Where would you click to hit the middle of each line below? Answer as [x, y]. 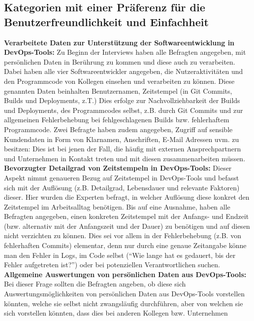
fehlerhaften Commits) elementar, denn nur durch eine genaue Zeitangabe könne [125, 245]
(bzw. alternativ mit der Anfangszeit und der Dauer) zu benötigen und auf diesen [127, 226]
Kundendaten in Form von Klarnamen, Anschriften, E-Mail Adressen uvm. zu [122, 139]
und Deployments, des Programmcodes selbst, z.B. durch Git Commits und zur [124, 110]
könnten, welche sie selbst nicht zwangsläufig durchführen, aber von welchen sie [124, 303]
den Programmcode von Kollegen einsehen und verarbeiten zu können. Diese [119, 81]
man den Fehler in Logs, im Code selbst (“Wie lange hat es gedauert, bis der [120, 255]
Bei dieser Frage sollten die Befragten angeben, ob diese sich [95, 284]
